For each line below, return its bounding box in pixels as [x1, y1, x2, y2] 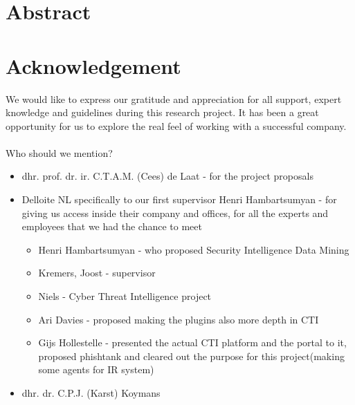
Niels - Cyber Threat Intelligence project [38, 289, 212, 303]
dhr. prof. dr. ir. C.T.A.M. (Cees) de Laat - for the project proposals [21, 169, 313, 183]
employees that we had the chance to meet [21, 219, 202, 234]
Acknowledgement [6, 51, 181, 79]
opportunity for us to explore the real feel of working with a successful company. [6, 118, 347, 133]
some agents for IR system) [38, 362, 154, 377]
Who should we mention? [6, 145, 113, 160]
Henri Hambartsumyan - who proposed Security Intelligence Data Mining [38, 242, 349, 256]
